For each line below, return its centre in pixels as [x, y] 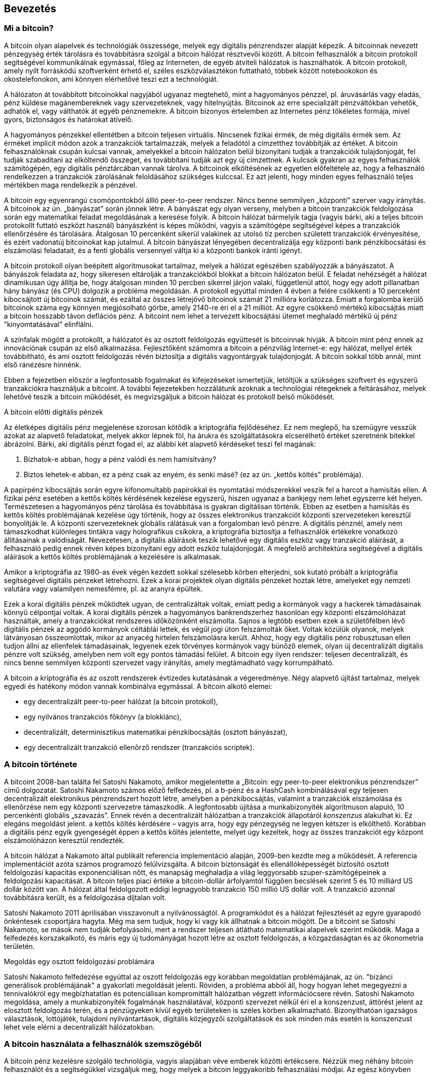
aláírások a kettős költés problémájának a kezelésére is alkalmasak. [113, 556]
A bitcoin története [41, 765]
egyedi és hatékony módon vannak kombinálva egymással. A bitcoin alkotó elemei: [138, 686]
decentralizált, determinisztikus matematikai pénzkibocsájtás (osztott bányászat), [156, 732]
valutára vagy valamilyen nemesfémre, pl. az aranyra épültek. [103, 588]
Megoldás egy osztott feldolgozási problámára [79, 961]
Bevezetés [30, 9]
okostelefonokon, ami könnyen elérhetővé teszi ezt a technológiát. [111, 79]
